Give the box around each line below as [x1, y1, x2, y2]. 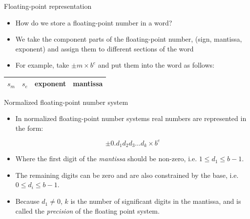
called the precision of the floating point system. [15, 205, 160, 216]
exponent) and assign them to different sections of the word [15, 43, 194, 53]
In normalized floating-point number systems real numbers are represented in [15, 113, 247, 123]
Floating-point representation [4, 1, 92, 11]
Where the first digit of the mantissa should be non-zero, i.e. [15, 153, 197, 164]
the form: [15, 122, 43, 133]
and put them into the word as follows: [98, 60, 214, 70]
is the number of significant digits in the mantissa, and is [70, 196, 241, 206]
